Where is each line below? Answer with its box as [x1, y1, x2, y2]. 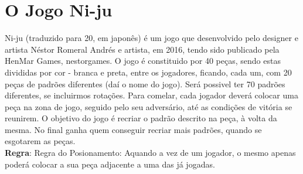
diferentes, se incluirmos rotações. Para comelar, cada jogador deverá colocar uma [5, 89, 298, 101]
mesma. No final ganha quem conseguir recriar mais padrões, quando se [5, 123, 262, 135]
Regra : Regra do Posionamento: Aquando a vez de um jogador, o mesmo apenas [5, 146, 296, 159]
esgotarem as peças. [5, 135, 76, 147]
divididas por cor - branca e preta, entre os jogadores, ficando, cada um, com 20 [5, 66, 292, 78]
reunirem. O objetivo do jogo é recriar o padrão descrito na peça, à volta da [5, 112, 277, 124]
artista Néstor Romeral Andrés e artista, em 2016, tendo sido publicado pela [5, 43, 280, 55]
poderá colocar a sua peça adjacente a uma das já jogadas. [5, 158, 215, 170]
